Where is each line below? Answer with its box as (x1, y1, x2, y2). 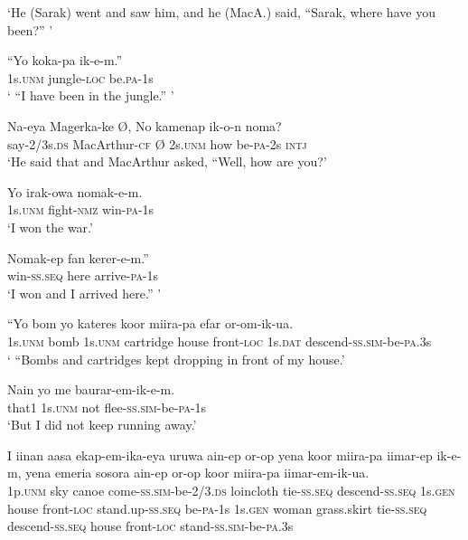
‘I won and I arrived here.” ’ (7, 283, 162, 302)
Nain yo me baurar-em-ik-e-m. (7, 380, 175, 399)
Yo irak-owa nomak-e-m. (7, 182, 143, 201)
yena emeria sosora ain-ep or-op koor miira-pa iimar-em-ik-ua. (25, 463, 370, 482)
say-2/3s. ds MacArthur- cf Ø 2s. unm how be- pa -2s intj (7, 134, 307, 153)
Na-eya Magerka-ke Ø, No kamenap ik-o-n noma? (7, 116, 282, 135)
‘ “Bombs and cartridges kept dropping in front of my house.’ (7, 349, 345, 368)
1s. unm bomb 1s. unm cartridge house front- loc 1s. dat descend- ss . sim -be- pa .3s (7, 331, 432, 350)
